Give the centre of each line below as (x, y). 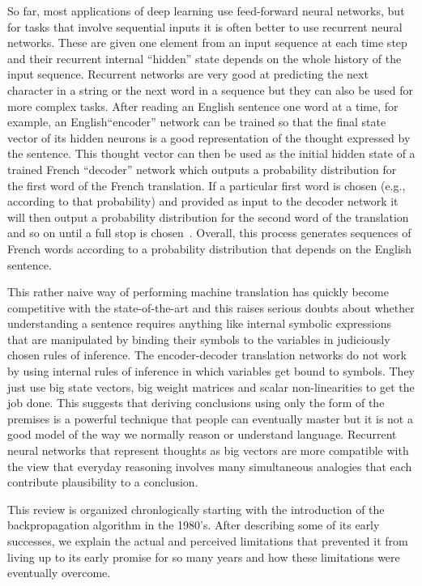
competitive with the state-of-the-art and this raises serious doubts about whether (211, 307)
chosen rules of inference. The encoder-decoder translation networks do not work (207, 355)
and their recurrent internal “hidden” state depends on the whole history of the (205, 58)
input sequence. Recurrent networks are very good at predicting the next (188, 74)
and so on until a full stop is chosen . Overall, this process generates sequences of (209, 233)
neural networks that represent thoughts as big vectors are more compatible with (208, 450)
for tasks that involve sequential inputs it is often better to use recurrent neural (205, 26)
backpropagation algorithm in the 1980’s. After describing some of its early (194, 525)
